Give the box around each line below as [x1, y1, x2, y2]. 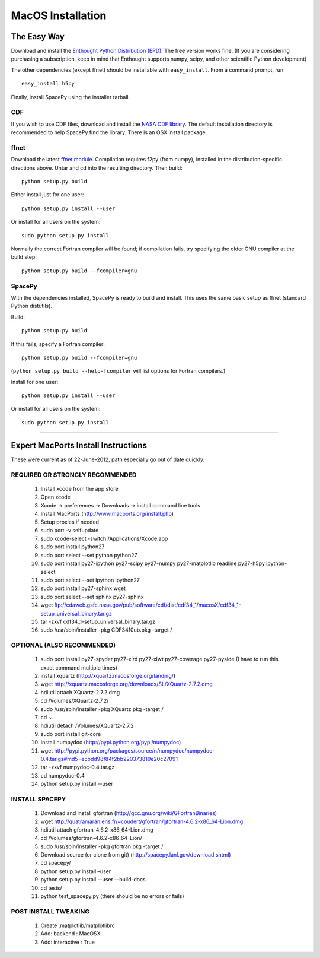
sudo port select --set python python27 [40, 551, 137, 559]
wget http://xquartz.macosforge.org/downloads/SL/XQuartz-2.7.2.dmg [40, 680, 213, 688]
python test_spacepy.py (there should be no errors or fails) [40, 893, 184, 900]
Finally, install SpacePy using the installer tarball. [11, 93, 130, 100]
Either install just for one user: [11, 191, 84, 198]
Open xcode [40, 493, 71, 501]
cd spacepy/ [40, 859, 71, 867]
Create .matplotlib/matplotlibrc [40, 922, 116, 929]
